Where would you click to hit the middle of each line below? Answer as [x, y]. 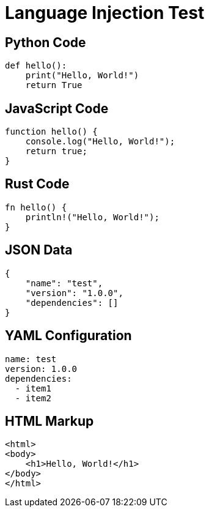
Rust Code [37, 184]
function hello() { [51, 132]
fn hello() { [36, 207]
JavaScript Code [57, 108]
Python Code [46, 42]
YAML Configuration [68, 336]
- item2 [33, 398]
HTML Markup [50, 421]
